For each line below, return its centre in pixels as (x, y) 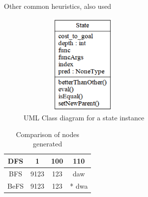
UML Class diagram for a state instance (84, 118)
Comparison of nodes (47, 134)
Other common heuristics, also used (58, 6)
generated (48, 144)
